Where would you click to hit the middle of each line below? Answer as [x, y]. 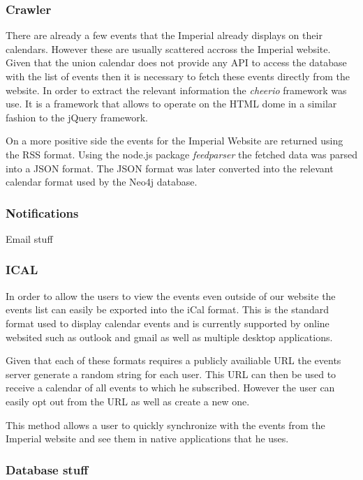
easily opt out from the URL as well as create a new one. [128, 401]
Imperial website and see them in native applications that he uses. [147, 438]
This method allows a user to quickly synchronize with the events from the [165, 425]
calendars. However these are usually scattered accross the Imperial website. [168, 48]
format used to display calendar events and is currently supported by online [168, 323]
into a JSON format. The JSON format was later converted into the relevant [170, 168]
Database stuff [47, 469]
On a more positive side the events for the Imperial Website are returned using [175, 141]
